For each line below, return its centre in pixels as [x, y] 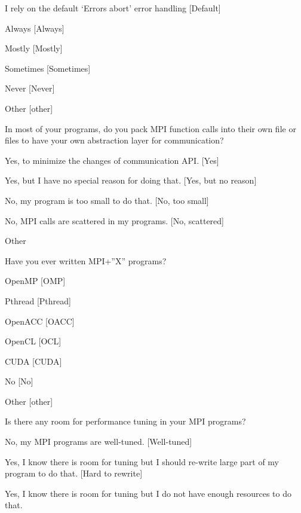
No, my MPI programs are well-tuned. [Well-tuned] [99, 442]
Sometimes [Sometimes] [48, 68]
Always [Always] [35, 28]
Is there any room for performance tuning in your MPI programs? [125, 421]
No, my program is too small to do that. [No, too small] [107, 200]
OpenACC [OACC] [40, 321]
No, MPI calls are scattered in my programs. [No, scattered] [114, 220]
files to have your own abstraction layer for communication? [114, 140]
